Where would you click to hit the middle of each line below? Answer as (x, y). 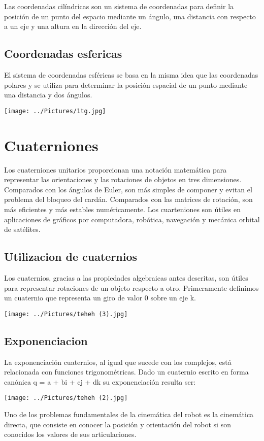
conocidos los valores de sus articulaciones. (70, 434)
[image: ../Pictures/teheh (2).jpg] (66, 398)
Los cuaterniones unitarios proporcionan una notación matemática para (115, 169)
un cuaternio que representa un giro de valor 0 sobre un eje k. (100, 298)
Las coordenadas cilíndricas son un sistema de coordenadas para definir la (119, 6)
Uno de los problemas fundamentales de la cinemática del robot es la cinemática (129, 414)
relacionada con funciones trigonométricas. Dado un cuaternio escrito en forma (126, 372)
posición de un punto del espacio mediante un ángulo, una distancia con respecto (130, 16)
